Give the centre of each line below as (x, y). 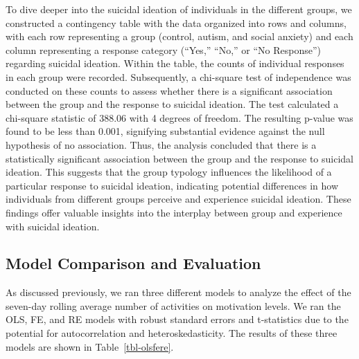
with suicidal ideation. (53, 226)
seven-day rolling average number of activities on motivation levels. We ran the (173, 305)
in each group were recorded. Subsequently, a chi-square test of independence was (178, 76)
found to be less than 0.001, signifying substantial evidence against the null (165, 131)
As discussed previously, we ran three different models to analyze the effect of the (178, 292)
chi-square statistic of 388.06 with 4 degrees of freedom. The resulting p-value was (179, 117)
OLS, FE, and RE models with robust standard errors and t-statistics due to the (177, 319)
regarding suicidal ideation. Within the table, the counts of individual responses (175, 63)
